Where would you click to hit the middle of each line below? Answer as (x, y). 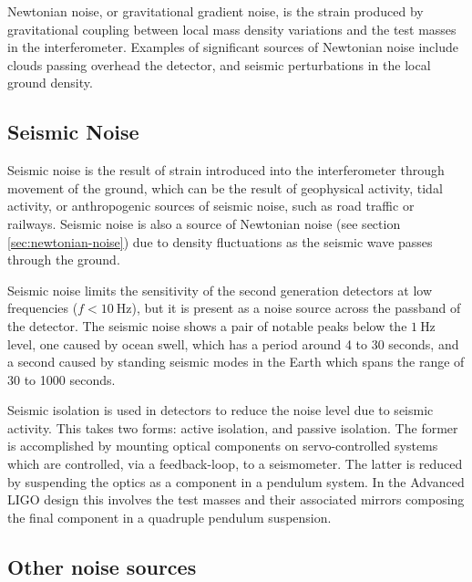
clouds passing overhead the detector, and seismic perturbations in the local (219, 64)
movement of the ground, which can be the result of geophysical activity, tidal (225, 187)
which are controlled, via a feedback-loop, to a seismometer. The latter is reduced (235, 464)
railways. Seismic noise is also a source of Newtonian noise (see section (204, 223)
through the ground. (64, 260)
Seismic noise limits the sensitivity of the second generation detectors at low (220, 290)
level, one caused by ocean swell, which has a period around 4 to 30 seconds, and (233, 343)
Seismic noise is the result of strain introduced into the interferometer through (226, 170)
